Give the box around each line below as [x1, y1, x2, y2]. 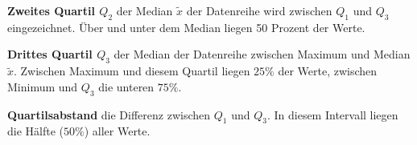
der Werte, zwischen [278, 62, 378, 79]
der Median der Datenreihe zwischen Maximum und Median [114, 46, 411, 62]
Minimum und [7, 78, 78, 95]
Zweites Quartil [7, 2, 95, 18]
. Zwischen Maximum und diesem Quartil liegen [14, 62, 250, 79]
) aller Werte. [84, 123, 151, 139]
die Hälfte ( [7, 123, 64, 139]
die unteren [98, 78, 155, 95]
